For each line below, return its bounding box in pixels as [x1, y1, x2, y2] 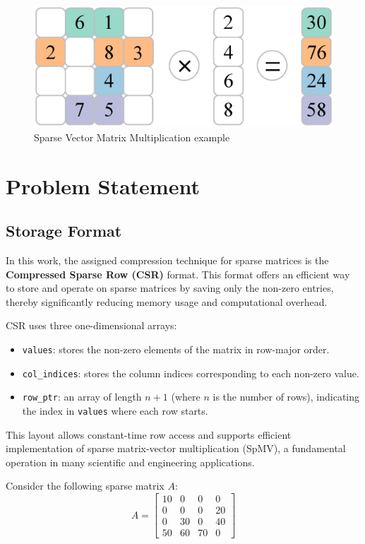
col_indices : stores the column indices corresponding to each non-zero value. [22, 365, 359, 380]
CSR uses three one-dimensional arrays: [6, 318, 177, 333]
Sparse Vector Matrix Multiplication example [34, 129, 230, 144]
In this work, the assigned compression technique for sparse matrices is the [6, 253, 329, 268]
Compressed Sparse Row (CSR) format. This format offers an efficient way [6, 266, 350, 281]
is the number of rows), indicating [213, 389, 360, 404]
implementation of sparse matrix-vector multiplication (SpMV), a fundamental [6, 441, 346, 456]
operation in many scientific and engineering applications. [6, 454, 255, 469]
